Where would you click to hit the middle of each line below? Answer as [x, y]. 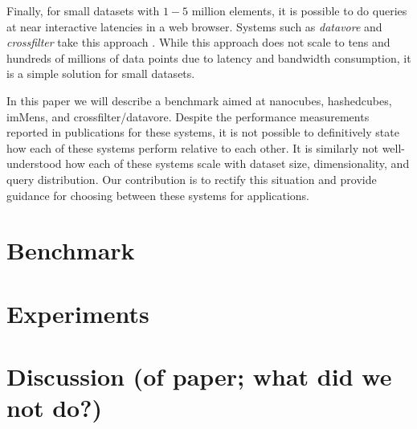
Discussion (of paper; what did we [199, 376]
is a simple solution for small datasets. [101, 74]
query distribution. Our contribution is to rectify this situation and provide [192, 179]
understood [34, 163]
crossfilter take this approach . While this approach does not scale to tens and [198, 42]
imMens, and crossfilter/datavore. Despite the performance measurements [188, 116]
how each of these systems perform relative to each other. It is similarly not [192, 147]
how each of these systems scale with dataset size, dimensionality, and [237, 163]
